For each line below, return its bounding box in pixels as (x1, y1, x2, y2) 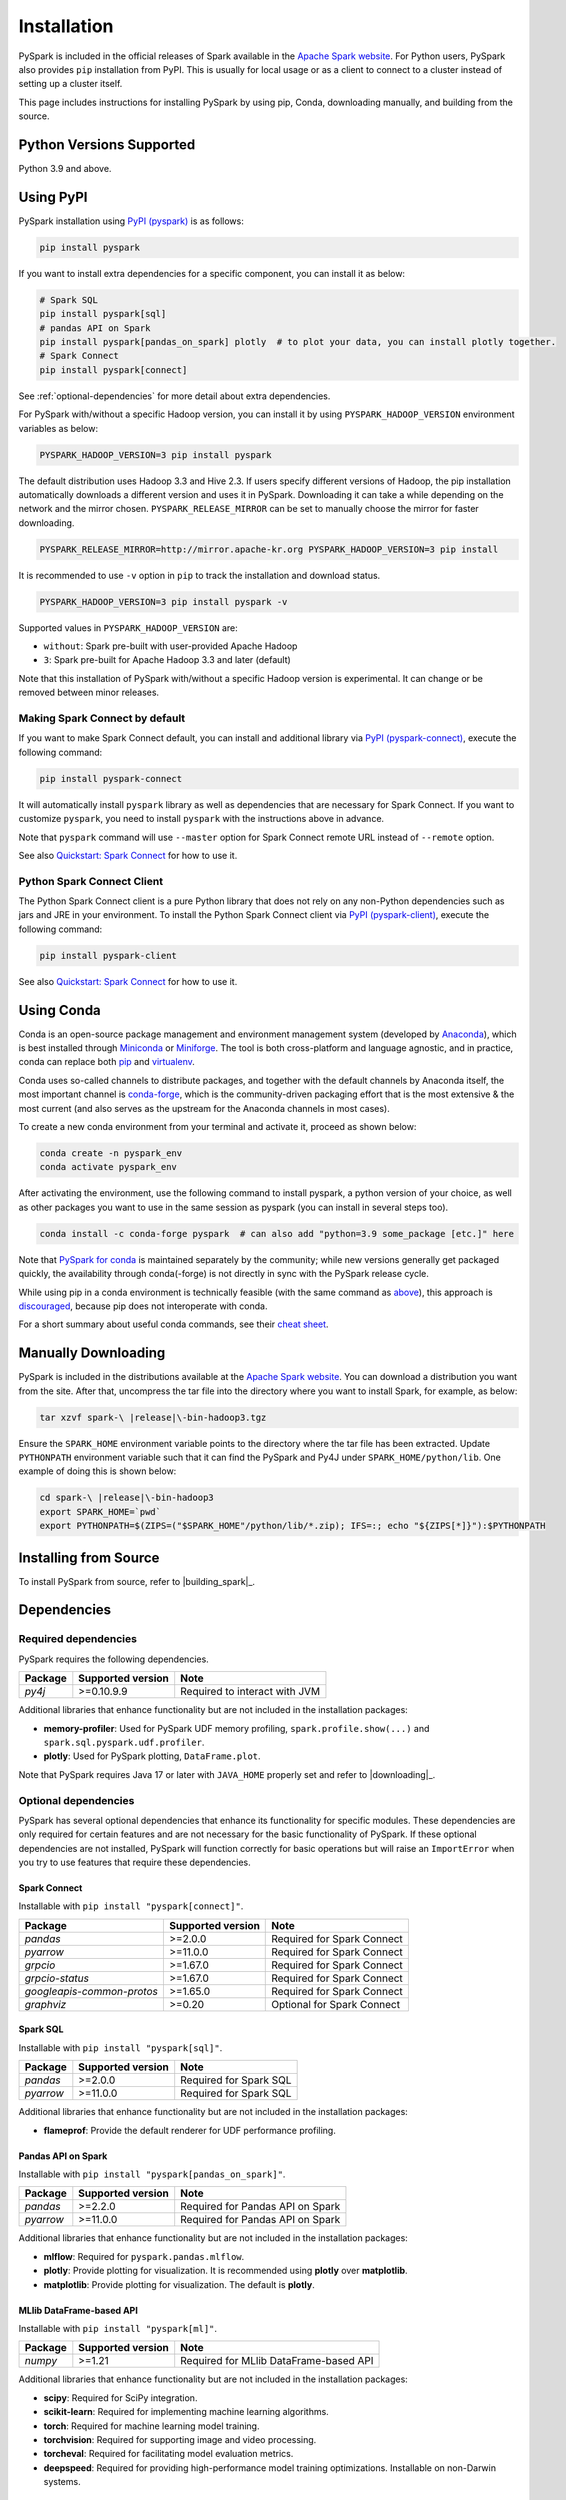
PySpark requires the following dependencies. (18, 1653, 209, 1665)
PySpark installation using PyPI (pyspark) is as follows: (18, 215, 244, 227)
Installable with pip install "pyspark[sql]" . (18, 2041, 223, 2054)
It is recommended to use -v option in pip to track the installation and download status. (18, 569, 381, 581)
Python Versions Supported (18, 136, 196, 153)
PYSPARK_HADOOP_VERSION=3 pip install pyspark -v (39, 596, 288, 607)
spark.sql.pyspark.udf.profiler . (43, 1736, 205, 1748)
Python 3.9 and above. (18, 163, 112, 175)
